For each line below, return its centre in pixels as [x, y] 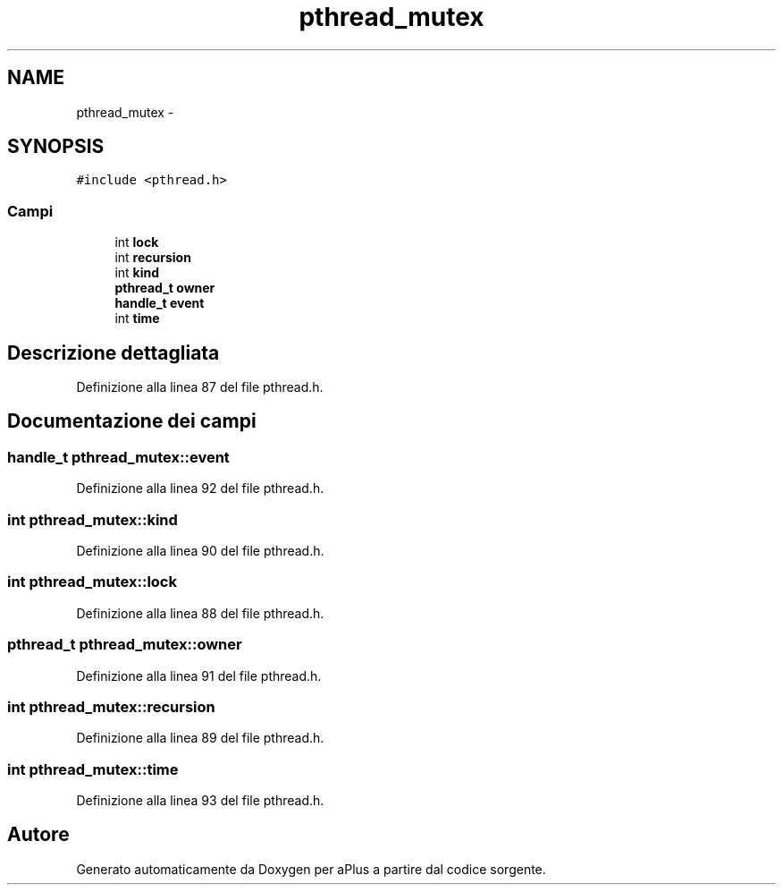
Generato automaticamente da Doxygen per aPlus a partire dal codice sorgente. [311, 869]
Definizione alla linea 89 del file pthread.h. [200, 738]
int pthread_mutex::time [93, 769]
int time [137, 319]
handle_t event [160, 303]
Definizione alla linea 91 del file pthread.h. [199, 675]
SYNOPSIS [56, 147]
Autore [38, 835]
